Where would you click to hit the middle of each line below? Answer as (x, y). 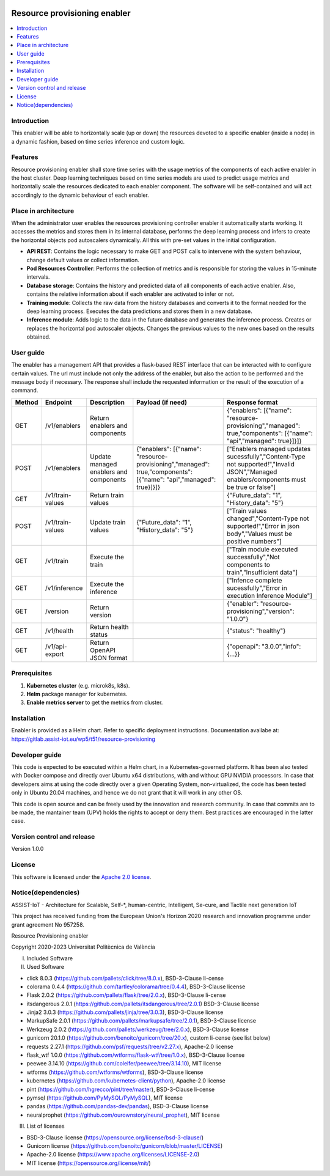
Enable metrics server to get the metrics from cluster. (95, 702)
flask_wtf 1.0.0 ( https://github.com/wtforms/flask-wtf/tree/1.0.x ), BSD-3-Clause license (136, 1055)
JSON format (108, 658)
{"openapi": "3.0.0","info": (264, 646)
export (54, 654)
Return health (109, 627)
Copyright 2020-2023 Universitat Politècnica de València (83, 947)
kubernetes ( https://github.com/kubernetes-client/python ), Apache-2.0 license (126, 1081)
